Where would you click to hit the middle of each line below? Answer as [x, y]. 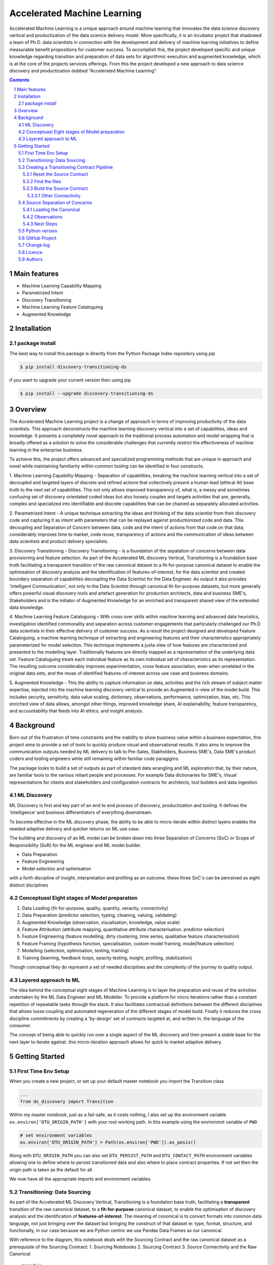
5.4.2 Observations [43, 217]
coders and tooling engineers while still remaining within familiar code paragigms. [94, 758]
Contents [19, 80]
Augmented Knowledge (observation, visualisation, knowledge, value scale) [101, 922]
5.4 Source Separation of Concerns [55, 202]
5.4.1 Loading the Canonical [52, 209]
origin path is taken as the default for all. [51, 1169]
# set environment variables [56, 1135]
